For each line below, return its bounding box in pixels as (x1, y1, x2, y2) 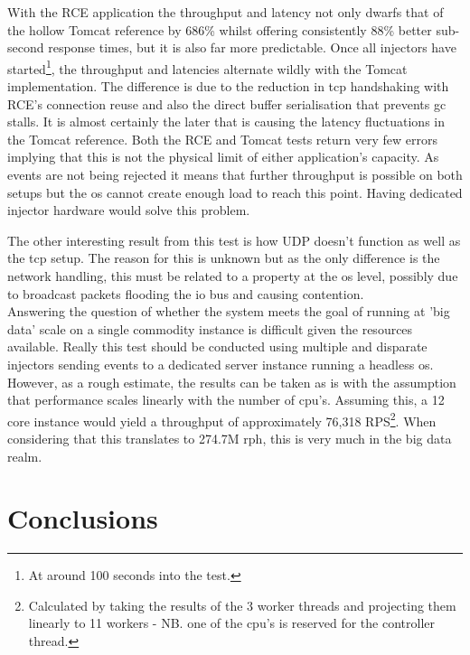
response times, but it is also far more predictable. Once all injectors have (48, 38, 456, 57)
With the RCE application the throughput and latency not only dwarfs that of (7, 3, 444, 21)
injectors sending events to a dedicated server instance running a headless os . (7, 354, 434, 373)
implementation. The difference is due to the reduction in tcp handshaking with (7, 77, 449, 96)
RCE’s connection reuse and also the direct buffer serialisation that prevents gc (7, 94, 446, 113)
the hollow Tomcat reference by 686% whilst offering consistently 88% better (7, 20, 432, 39)
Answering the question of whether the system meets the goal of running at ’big (7, 302, 450, 321)
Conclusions (7, 500, 158, 537)
